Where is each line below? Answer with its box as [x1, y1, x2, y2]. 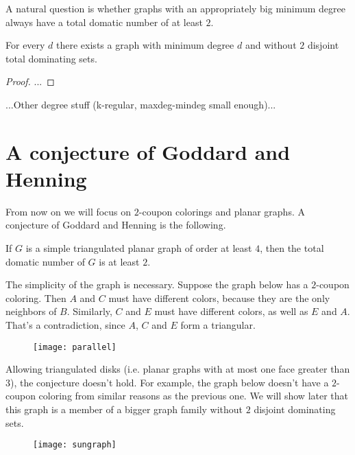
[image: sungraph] [33, 440, 117, 450]
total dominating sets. [5, 51, 97, 65]
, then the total [260, 241, 324, 255]
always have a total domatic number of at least [5, 14, 203, 29]
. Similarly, [66, 304, 112, 318]
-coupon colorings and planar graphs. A [138, 204, 305, 218]
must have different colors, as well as [154, 304, 308, 318]
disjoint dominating [254, 402, 336, 417]
